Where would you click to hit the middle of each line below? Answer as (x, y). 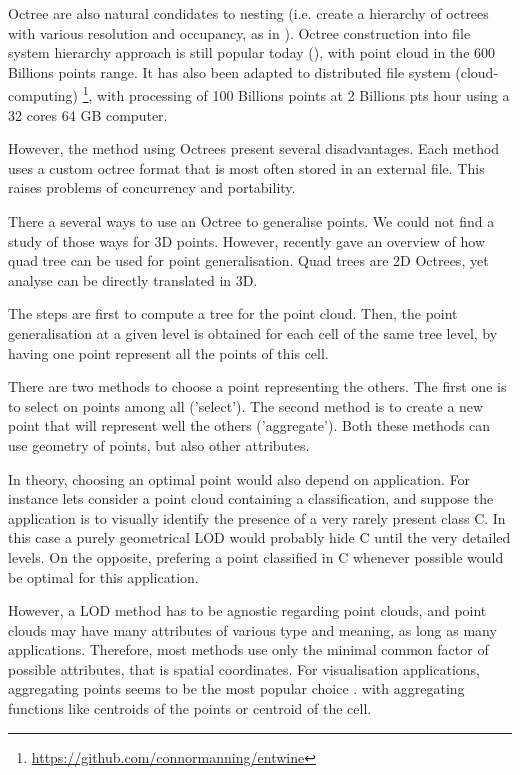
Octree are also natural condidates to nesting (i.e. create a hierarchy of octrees (248, 13)
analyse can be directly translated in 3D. (133, 279)
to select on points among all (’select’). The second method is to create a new (246, 405)
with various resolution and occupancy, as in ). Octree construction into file (239, 32)
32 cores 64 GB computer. (88, 114)
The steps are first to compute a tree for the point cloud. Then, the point (233, 313)
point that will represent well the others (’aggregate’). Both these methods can (249, 425)
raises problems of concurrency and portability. (152, 187)
